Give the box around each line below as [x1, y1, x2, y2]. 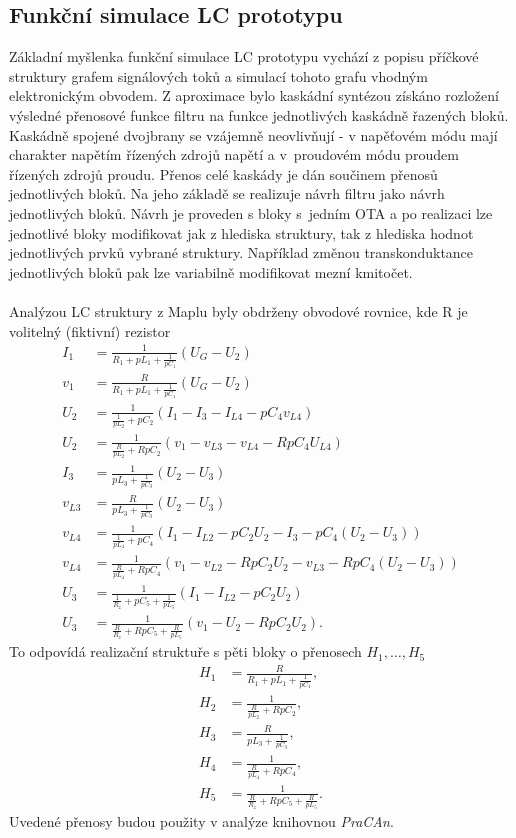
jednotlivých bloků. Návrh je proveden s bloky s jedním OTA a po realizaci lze [9, 202, 493, 223]
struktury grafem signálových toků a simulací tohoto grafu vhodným [9, 65, 428, 86]
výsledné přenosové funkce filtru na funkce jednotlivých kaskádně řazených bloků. [9, 104, 509, 125]
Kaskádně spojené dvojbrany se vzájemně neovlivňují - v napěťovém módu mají [9, 124, 498, 145]
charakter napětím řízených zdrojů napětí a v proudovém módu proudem [9, 144, 459, 165]
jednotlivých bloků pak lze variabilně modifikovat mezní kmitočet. [9, 261, 413, 282]
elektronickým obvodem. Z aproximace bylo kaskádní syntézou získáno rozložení [9, 85, 499, 106]
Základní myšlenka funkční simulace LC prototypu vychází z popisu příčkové [9, 46, 479, 67]
